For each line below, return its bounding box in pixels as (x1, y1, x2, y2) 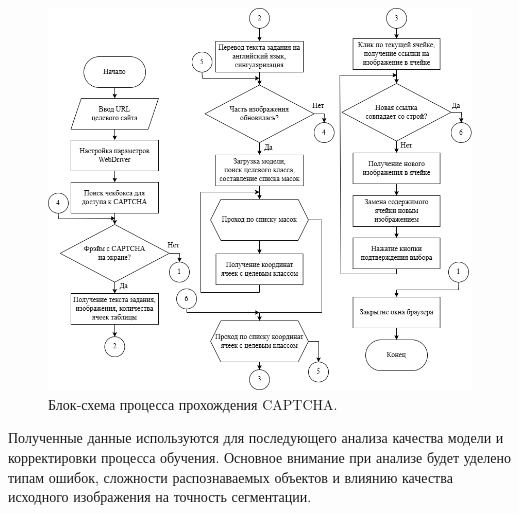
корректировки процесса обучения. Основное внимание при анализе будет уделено (8, 447, 511, 468)
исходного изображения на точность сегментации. (8, 486, 312, 507)
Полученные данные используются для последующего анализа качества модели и (8, 427, 504, 448)
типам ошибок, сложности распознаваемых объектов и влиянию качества (8, 466, 453, 487)
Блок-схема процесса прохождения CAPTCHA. (48, 393, 338, 414)
